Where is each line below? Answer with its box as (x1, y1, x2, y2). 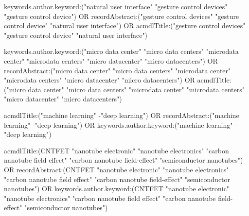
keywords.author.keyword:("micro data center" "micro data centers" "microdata (4, 46, 239, 56)
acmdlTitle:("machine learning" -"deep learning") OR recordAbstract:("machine (4, 110, 239, 120)
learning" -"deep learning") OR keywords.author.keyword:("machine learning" (4, 119, 233, 130)
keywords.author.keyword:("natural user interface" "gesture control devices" (4, 1, 228, 11)
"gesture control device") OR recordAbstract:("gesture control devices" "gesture (4, 11, 239, 21)
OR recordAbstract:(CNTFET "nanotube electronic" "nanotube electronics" (4, 164, 229, 174)
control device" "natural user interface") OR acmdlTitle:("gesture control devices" (4, 20, 246, 31)
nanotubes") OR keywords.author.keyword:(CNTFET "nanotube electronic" (4, 183, 230, 194)
